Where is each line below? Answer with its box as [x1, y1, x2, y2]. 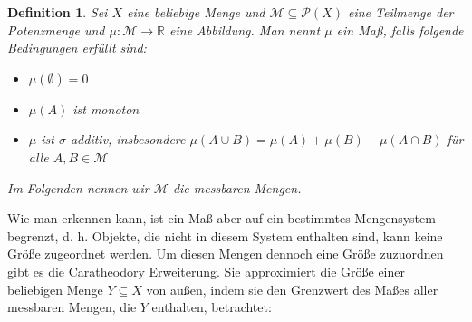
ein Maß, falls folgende [336, 20, 464, 39]
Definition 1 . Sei [7, 3, 108, 21]
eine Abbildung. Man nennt [169, 20, 321, 39]
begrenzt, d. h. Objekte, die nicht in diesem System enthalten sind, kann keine [7, 226, 443, 245]
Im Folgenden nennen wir [7, 178, 149, 197]
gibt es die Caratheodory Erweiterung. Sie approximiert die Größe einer [7, 261, 405, 280]
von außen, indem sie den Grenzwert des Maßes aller [146, 279, 438, 298]
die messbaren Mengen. [172, 178, 302, 197]
